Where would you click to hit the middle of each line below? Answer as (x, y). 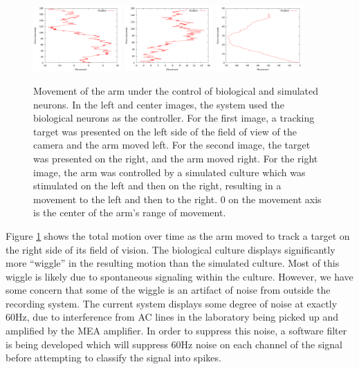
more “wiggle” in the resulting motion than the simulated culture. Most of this (173, 263)
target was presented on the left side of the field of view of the (165, 131)
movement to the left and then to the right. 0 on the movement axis (177, 199)
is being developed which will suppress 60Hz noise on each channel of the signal (174, 344)
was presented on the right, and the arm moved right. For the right (176, 158)
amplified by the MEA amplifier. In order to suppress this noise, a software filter (176, 331)
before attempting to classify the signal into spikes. (113, 358)
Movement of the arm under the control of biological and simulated (176, 90)
